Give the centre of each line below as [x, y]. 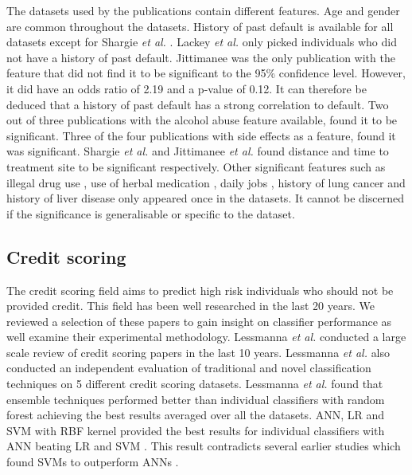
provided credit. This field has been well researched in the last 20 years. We [190, 306]
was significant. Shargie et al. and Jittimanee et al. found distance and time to [198, 151]
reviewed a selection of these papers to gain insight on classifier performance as [199, 321]
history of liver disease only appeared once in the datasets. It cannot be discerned [205, 198]
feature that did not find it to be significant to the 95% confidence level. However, [206, 73]
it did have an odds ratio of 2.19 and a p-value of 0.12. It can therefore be [187, 88]
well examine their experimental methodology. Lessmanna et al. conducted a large [206, 337]
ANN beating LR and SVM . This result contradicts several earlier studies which [204, 446]
